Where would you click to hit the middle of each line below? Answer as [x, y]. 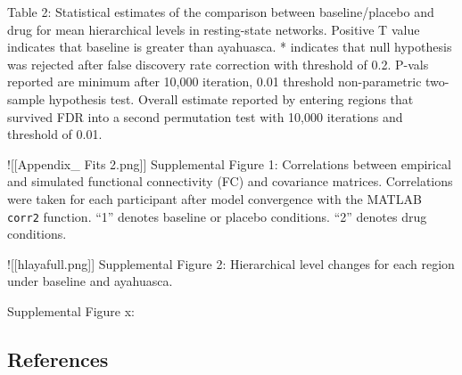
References [58, 359]
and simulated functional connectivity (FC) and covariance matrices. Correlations [230, 181]
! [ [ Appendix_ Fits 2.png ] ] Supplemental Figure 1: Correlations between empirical [229, 163]
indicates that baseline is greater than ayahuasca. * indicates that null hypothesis [230, 47]
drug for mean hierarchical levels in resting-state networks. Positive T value [214, 29]
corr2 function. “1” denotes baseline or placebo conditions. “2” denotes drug [217, 216]
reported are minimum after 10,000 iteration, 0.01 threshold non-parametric [214, 82]
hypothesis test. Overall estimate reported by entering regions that [231, 98]
